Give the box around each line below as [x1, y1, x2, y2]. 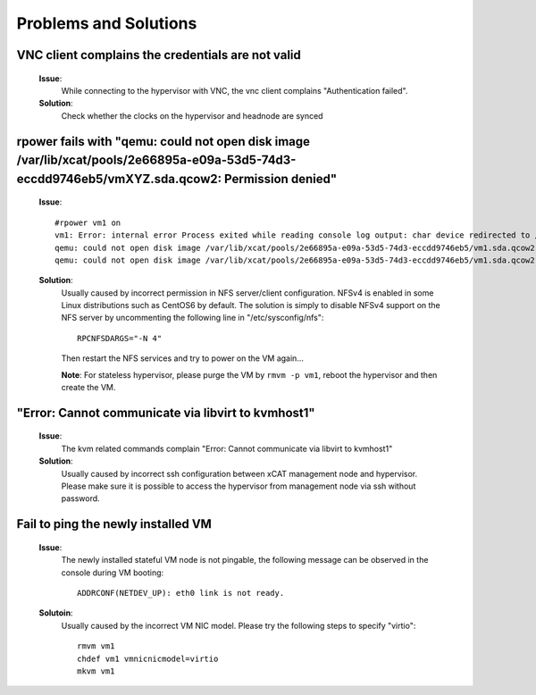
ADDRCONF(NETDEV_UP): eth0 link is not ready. [77, 588, 285, 598]
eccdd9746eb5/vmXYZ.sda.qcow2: [16, 171, 222, 187]
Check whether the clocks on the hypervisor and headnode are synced [61, 110, 323, 121]
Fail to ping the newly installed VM [16, 516, 212, 532]
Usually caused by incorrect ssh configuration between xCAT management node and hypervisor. [61, 468, 418, 479]
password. [61, 493, 100, 504]
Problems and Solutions [16, 13, 197, 33]
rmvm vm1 [77, 641, 115, 651]
